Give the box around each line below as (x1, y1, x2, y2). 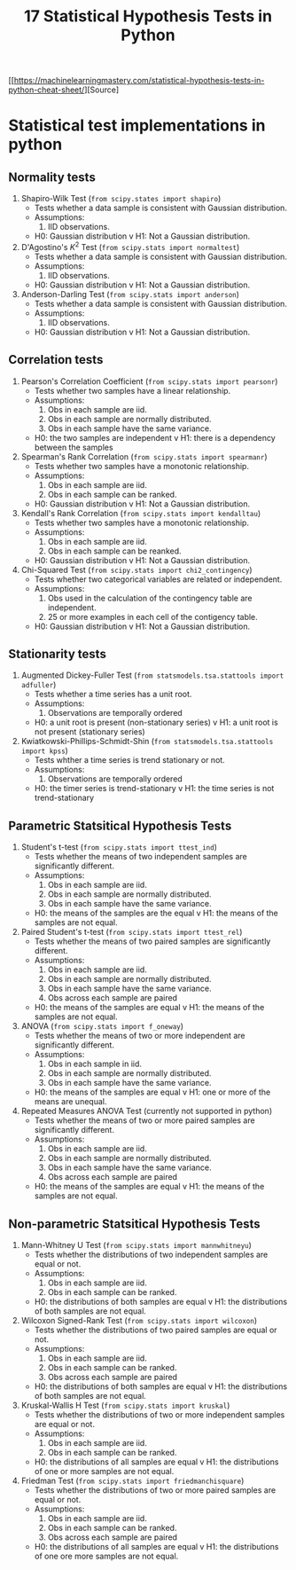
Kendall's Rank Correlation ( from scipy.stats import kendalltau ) (20, 507, 261, 518)
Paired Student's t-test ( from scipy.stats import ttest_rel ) (20, 927, 243, 938)
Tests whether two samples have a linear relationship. (34, 385, 231, 396)
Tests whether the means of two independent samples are (34, 852, 247, 862)
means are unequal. (34, 1096, 107, 1107)
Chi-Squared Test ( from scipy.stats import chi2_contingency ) (20, 564, 253, 575)
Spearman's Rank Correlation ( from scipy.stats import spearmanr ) (20, 451, 268, 462)
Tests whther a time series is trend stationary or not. (34, 755, 225, 765)
